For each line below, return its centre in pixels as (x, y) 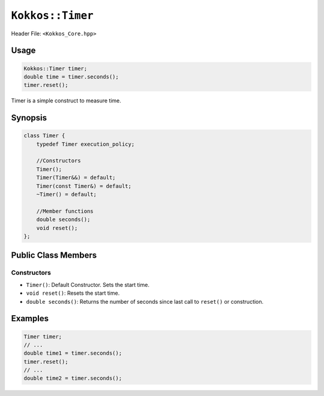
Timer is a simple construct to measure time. (66, 101)
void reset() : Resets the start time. (73, 293)
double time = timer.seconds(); (71, 77)
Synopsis (29, 118)
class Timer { (44, 136)
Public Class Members (54, 256)
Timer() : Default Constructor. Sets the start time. (88, 285)
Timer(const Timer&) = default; (84, 186)
